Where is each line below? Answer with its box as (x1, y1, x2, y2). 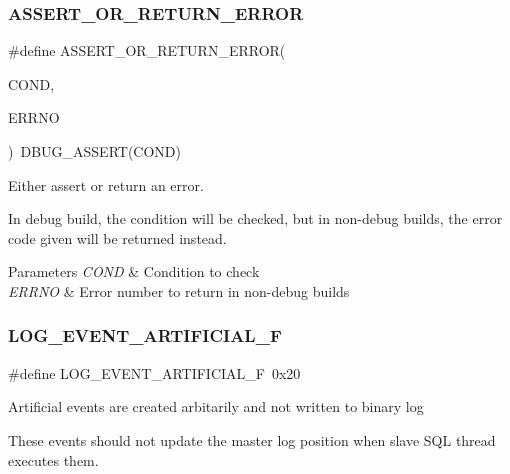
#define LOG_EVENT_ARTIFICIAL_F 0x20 (8, 362, 301, 383)
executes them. (8, 449, 99, 470)
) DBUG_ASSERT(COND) (8, 141, 181, 161)
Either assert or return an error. (8, 174, 204, 195)
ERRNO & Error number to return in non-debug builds (8, 280, 350, 301)
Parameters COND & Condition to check (8, 261, 260, 282)
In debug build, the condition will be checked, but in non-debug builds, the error (8, 208, 503, 229)
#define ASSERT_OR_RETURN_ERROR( (8, 40, 286, 61)
